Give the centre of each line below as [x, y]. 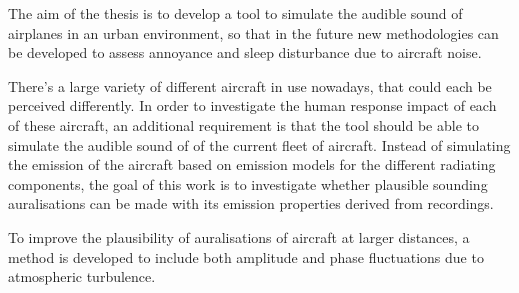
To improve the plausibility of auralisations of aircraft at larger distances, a [239, 236]
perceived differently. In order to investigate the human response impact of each [252, 105]
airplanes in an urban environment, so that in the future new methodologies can [253, 32]
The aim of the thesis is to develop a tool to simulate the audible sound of [235, 13]
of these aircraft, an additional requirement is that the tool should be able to [243, 124]
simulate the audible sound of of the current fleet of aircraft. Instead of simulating [259, 144]
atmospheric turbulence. [82, 276]
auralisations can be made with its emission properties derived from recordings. [251, 203]
